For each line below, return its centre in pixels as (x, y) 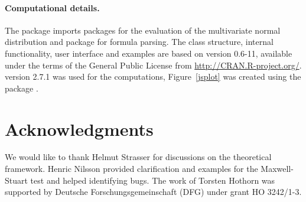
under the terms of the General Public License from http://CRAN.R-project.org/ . (153, 65)
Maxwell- (277, 169)
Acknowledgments (79, 128)
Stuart (16, 180)
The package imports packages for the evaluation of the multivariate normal (143, 30)
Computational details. (52, 7)
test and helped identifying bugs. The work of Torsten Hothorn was (153, 180)
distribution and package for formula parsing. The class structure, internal (139, 42)
